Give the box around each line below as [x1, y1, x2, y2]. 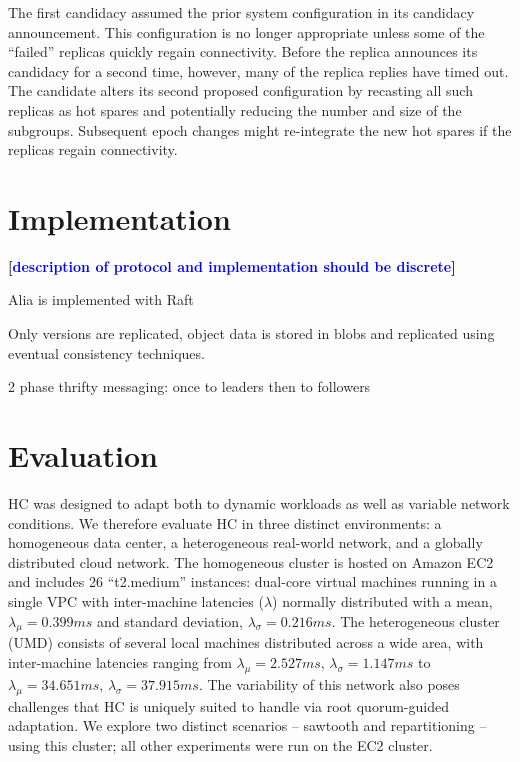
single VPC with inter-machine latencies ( [8, 590, 264, 611]
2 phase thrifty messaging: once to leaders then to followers [8, 376, 371, 397]
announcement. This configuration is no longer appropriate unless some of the [8, 21, 485, 42]
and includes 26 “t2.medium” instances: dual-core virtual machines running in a [8, 571, 497, 592]
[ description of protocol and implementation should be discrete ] [8, 255, 456, 276]
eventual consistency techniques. [8, 342, 205, 363]
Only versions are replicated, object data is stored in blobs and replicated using [8, 323, 495, 344]
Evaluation [8, 435, 158, 476]
